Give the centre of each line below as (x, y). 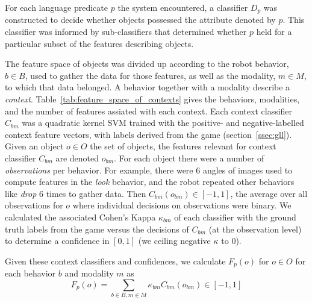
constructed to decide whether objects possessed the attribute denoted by (140, 20)
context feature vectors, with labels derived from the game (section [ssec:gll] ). (148, 134)
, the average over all (269, 193)
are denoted (77, 158)
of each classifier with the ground (235, 217)
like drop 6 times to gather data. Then (76, 193)
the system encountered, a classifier (183, 7)
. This (294, 20)
